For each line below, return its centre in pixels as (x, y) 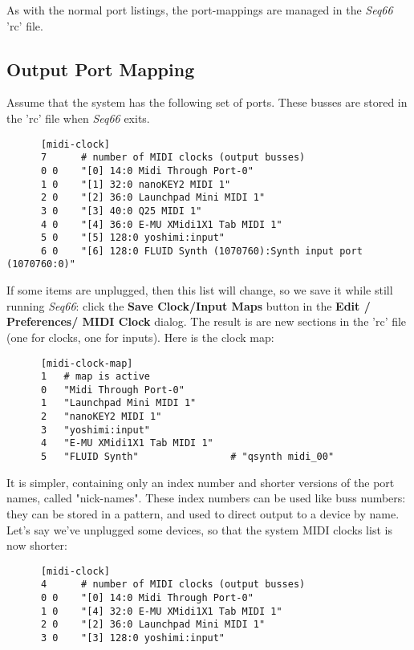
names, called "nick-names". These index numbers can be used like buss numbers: (206, 498)
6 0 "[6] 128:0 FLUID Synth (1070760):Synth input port (201, 251)
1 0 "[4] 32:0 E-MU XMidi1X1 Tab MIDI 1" (161, 611)
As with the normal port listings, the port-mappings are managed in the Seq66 (200, 10)
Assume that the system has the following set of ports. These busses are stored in (207, 102)
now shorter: (37, 545)
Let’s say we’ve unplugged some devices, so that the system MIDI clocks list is (199, 529)
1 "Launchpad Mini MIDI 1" (118, 403)
